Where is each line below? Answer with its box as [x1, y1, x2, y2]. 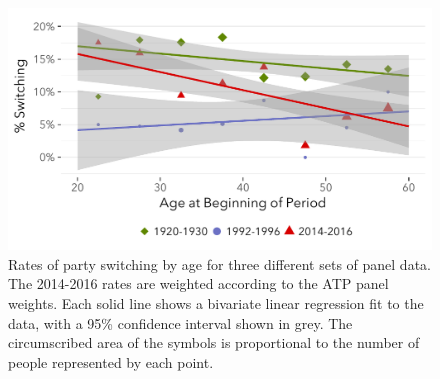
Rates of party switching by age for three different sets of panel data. [8, 253, 431, 274]
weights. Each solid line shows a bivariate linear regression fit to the [8, 293, 424, 313]
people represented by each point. [8, 351, 214, 372]
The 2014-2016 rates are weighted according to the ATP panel [8, 273, 389, 294]
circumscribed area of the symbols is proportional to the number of [8, 332, 420, 353]
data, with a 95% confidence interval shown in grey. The [8, 312, 353, 333]
